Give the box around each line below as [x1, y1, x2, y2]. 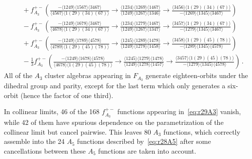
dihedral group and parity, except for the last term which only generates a [4, 80, 226, 90]
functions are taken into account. [98, 145, 196, 156]
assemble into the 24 [4, 136, 65, 146]
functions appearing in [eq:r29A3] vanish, [117, 106, 241, 117]
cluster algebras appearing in [44, 70, 131, 80]
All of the [4, 70, 33, 80]
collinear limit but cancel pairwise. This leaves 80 [4, 126, 151, 137]
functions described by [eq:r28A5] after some [77, 136, 211, 146]
